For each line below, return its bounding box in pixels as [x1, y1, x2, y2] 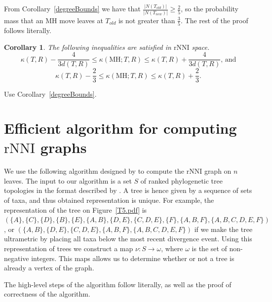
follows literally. [4, 25, 51, 35]
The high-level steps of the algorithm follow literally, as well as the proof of [4, 279, 232, 289]
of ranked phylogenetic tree [140, 175, 223, 186]
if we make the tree [194, 224, 253, 234]
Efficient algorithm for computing [4, 118, 237, 138]
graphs [40, 137, 87, 157]
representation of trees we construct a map [4, 243, 133, 253]
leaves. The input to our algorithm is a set [4, 175, 132, 186]
